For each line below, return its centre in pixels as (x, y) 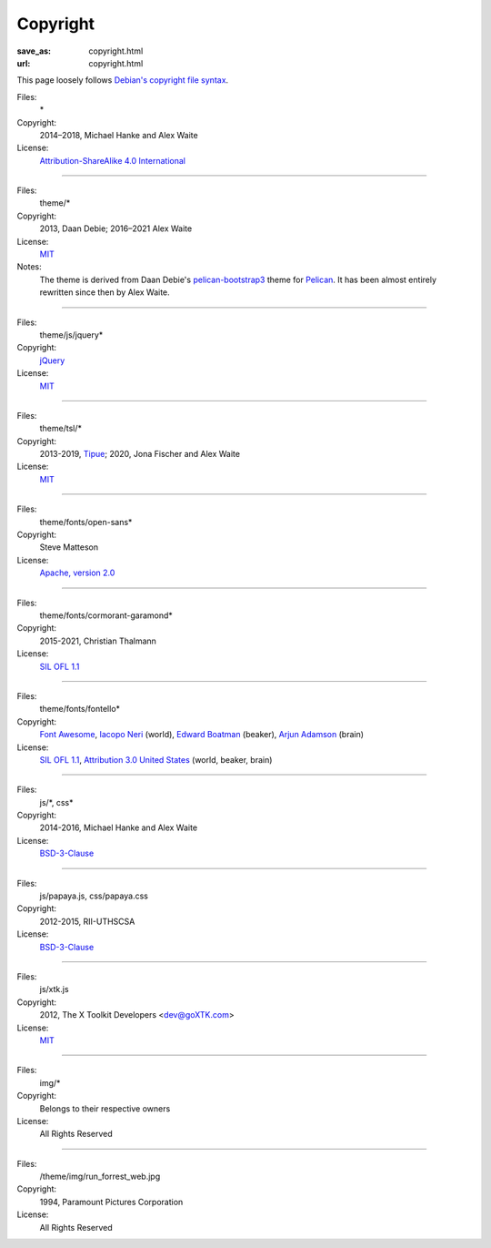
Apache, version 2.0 (77, 573)
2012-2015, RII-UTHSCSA (87, 921)
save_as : (34, 51)
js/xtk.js (54, 989)
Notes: (29, 267)
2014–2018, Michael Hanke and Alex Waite (119, 135)
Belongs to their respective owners (105, 1108)
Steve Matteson (69, 547)
